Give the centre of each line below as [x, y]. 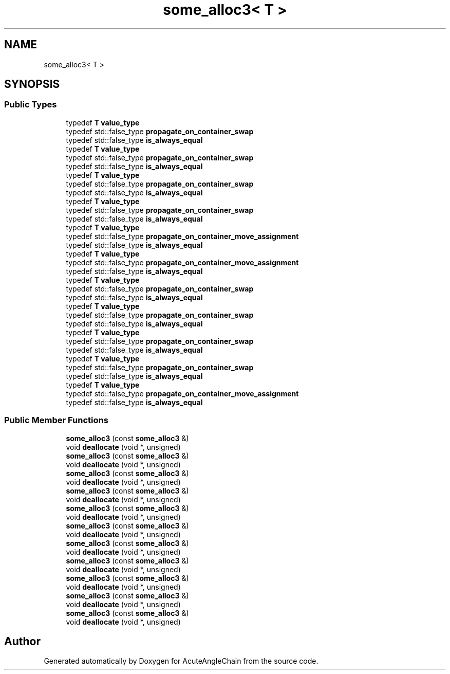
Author [22, 641]
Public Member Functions [56, 420]
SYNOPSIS [32, 84]
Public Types [31, 105]
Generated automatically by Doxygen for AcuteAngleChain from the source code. [181, 661]
